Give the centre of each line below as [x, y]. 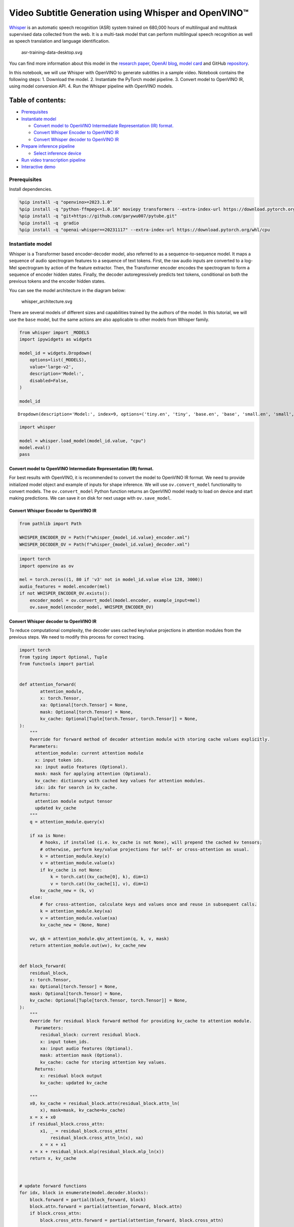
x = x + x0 [43, 1117]
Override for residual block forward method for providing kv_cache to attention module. [141, 1021]
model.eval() [35, 447]
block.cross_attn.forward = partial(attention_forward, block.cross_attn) [132, 1220]
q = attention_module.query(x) [67, 822]
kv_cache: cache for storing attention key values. [103, 1062]
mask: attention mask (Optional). [81, 1055]
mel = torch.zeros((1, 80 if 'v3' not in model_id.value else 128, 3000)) [111, 580]
